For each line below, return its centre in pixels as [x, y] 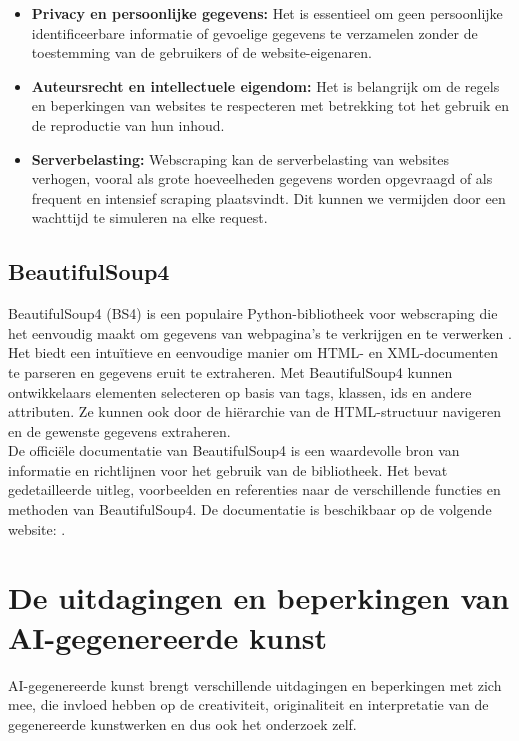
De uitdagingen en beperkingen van [259, 597]
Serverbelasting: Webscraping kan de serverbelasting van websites [240, 158]
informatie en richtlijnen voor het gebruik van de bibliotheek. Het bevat [228, 469]
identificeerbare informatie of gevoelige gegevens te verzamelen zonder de [254, 32]
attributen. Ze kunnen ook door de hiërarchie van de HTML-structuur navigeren [254, 411]
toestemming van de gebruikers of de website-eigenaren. [201, 52]
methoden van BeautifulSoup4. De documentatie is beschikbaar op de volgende [250, 509]
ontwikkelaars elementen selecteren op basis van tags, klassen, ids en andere [240, 391]
